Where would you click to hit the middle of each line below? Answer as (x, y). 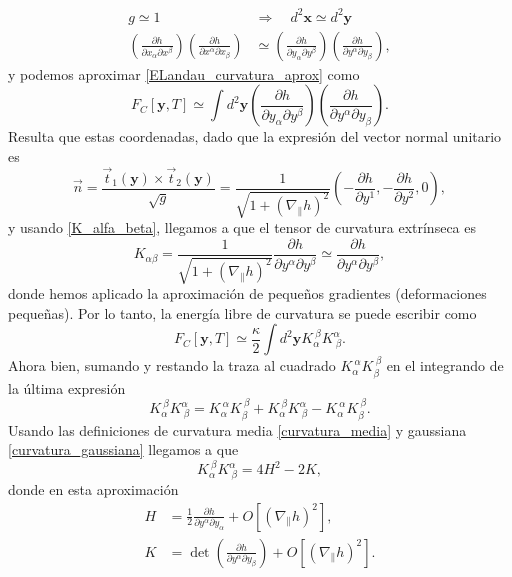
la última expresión (67, 387)
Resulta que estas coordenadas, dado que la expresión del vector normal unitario (255, 136)
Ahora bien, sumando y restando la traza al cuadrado (172, 365)
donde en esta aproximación (93, 488)
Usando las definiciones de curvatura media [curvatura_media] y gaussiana (237, 429)
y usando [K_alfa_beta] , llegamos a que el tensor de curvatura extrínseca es (242, 227)
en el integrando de (445, 365)
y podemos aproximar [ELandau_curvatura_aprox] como (184, 73)
